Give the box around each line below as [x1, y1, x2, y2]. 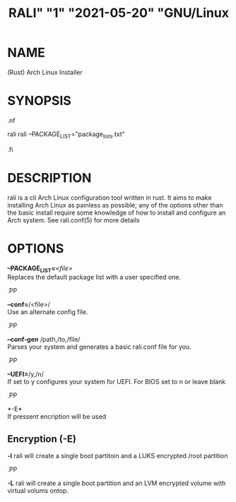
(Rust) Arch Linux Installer [7, 68, 83, 76]
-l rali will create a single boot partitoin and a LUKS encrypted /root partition [7, 452, 228, 460]
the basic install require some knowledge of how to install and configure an [7, 208, 226, 217]
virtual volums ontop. [7, 486, 69, 495]
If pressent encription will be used [7, 412, 107, 421]
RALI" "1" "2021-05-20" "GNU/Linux [8, 5, 230, 21]
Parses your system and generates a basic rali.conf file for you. [7, 342, 192, 351]
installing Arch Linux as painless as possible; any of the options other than [7, 201, 223, 209]
